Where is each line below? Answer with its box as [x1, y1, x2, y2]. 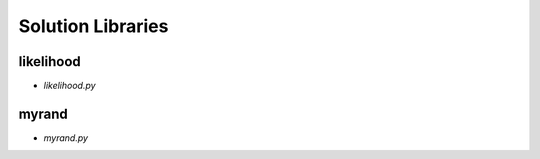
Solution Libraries [18, 15, 169, 37]
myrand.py [43, 131, 89, 144]
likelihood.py [43, 80, 96, 92]
